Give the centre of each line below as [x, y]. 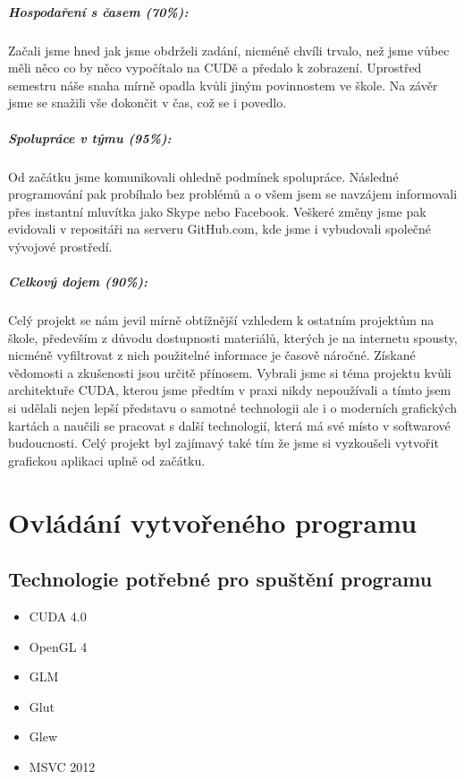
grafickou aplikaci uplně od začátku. [107, 460]
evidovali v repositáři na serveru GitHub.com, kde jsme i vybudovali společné [220, 229]
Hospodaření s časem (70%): [98, 11]
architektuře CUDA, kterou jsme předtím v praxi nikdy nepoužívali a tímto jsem [230, 390]
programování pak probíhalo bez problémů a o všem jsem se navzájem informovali [233, 194]
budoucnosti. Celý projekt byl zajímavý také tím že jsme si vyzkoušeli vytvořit [224, 443]
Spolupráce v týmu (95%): [90, 137]
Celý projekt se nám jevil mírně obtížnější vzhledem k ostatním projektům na [221, 320]
